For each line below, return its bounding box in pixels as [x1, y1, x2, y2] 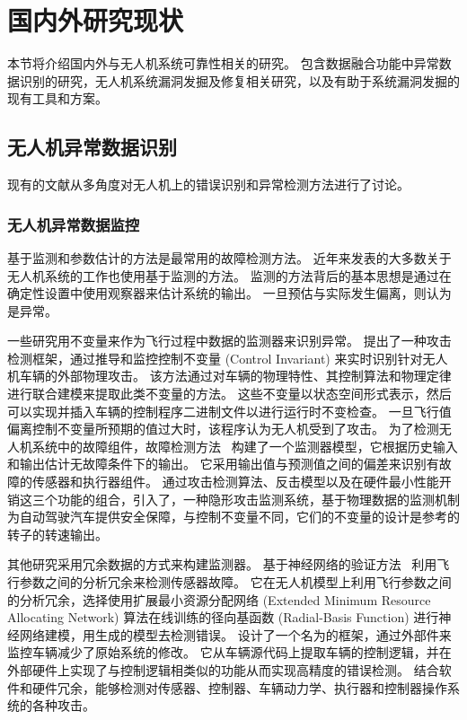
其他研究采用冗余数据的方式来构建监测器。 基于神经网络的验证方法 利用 [7, 555, 437, 574]
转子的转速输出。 [7, 524, 108, 543]
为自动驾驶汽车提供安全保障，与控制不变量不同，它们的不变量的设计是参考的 [7, 507, 460, 526]
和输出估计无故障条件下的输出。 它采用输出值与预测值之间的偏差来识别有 [7, 454, 439, 473]
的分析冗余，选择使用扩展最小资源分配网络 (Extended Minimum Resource [7, 590, 431, 609]
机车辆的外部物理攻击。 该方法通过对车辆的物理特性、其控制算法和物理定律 [7, 366, 452, 385]
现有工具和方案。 [7, 89, 108, 108]
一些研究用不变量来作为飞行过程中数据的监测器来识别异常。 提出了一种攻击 [7, 331, 452, 350]
